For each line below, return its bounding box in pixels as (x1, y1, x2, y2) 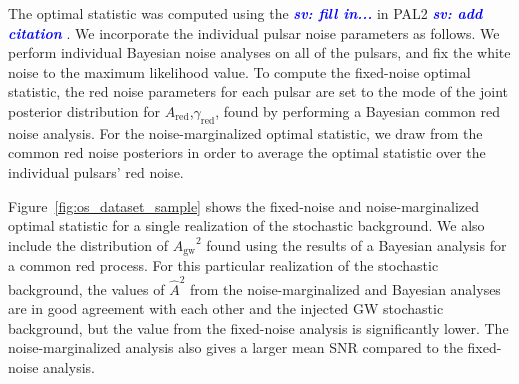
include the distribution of (8, 234, 168, 255)
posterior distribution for (8, 100, 161, 121)
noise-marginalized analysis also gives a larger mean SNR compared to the (8, 337, 463, 358)
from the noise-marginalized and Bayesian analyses (189, 278, 501, 299)
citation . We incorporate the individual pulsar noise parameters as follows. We (8, 22, 500, 43)
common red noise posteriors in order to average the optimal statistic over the (8, 142, 486, 163)
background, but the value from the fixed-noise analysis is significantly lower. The (8, 317, 509, 338)
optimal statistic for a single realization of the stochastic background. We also (8, 215, 485, 236)
